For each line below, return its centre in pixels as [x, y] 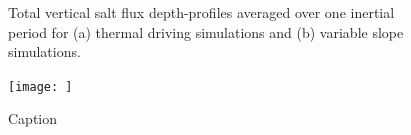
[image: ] [40, 86]
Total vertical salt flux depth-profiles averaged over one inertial [201, 12]
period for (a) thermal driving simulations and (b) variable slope [206, 31]
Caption [33, 118]
